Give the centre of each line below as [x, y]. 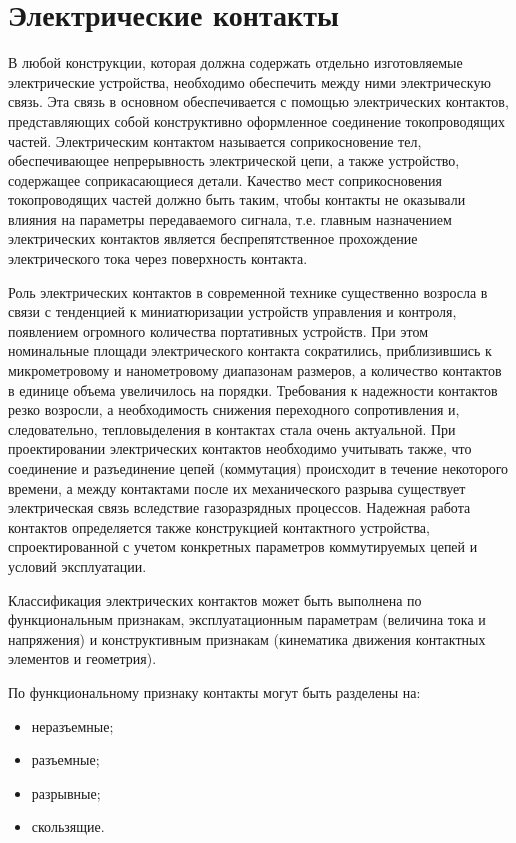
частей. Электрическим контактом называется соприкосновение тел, [215, 140]
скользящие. [68, 826]
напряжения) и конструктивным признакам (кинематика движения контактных [247, 638]
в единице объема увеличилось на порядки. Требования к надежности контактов [253, 389]
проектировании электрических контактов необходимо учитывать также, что [240, 448]
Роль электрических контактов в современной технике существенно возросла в [248, 291]
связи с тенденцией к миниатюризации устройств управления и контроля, [232, 311]
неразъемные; [72, 725]
